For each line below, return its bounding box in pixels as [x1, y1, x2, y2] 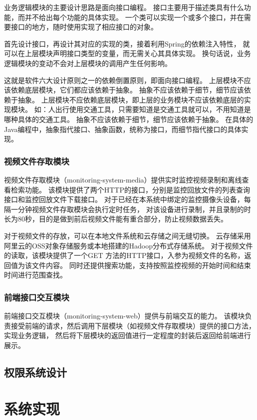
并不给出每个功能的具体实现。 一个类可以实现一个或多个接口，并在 [24, 11, 244, 22]
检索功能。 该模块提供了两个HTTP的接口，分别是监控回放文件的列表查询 [10, 184, 250, 194]
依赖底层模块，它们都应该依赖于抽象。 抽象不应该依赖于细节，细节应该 [10, 84, 244, 95]
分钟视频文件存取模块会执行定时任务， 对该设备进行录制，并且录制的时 [17, 203, 251, 214]
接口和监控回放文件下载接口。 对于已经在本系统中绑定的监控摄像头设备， [4, 194, 244, 204]
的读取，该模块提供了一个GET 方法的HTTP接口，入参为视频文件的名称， [4, 250, 245, 260]
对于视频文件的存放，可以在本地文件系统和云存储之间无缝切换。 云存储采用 [4, 230, 251, 240]
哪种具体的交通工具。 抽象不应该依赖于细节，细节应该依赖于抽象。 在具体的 [4, 113, 254, 124]
